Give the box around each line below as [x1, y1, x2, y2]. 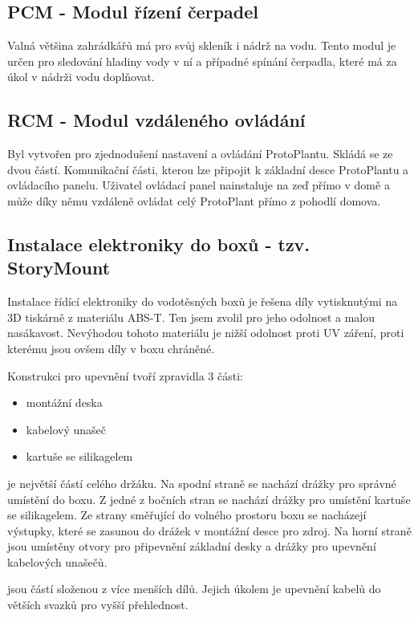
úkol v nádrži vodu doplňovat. [7, 68, 155, 85]
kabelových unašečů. [7, 553, 108, 570]
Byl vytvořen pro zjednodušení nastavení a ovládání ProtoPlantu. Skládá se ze [7, 145, 393, 162]
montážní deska [26, 394, 103, 411]
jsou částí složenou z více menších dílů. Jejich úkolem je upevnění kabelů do [7, 580, 381, 597]
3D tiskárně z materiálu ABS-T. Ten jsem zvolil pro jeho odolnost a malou [7, 308, 375, 325]
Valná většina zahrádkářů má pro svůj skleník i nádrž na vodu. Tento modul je [7, 37, 396, 54]
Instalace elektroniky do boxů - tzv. [7, 231, 310, 256]
